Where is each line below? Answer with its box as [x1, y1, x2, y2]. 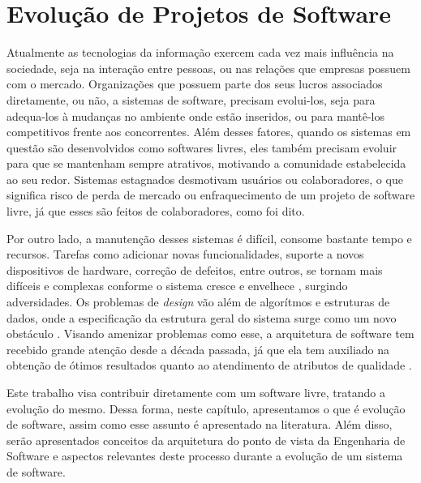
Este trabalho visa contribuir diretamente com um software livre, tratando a [6, 384, 385, 400]
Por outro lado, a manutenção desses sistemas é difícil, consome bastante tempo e [6, 229, 412, 246]
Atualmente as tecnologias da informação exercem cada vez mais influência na [6, 44, 394, 61]
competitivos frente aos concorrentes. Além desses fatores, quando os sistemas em [6, 123, 411, 140]
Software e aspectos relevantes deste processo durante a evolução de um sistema [6, 447, 403, 464]
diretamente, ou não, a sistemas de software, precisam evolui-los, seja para [6, 91, 376, 108]
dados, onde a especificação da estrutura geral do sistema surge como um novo [6, 309, 397, 326]
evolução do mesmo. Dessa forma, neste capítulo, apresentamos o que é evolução [6, 400, 406, 417]
